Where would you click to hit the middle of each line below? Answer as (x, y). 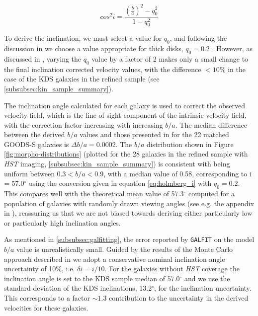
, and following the (198, 38)
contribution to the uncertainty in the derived (179, 298)
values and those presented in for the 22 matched (154, 134)
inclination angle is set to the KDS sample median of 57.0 (92, 278)
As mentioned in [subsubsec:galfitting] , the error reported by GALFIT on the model (129, 239)
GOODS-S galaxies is (37, 144)
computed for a (211, 194)
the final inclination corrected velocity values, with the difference (103, 69)
